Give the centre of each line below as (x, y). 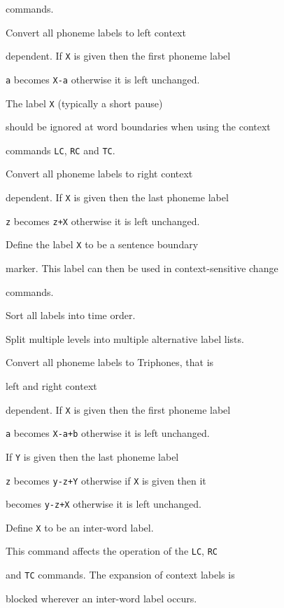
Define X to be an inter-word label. (80, 527)
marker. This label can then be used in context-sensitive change (142, 268)
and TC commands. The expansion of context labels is (120, 575)
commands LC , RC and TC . (61, 150)
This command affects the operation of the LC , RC (112, 551)
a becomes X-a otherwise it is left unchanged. (103, 79)
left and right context (51, 385)
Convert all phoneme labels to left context (96, 32)
